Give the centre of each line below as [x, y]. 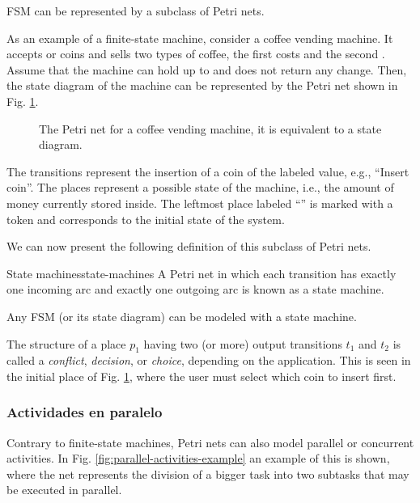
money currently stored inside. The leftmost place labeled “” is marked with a [200, 203]
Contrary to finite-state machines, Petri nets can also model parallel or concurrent [210, 442]
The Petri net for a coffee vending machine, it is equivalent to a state [210, 128]
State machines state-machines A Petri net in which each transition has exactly [202, 273]
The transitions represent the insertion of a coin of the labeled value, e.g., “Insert [208, 171]
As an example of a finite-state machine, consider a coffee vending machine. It [200, 38]
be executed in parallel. [64, 490]
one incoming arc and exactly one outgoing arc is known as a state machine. [195, 289]
